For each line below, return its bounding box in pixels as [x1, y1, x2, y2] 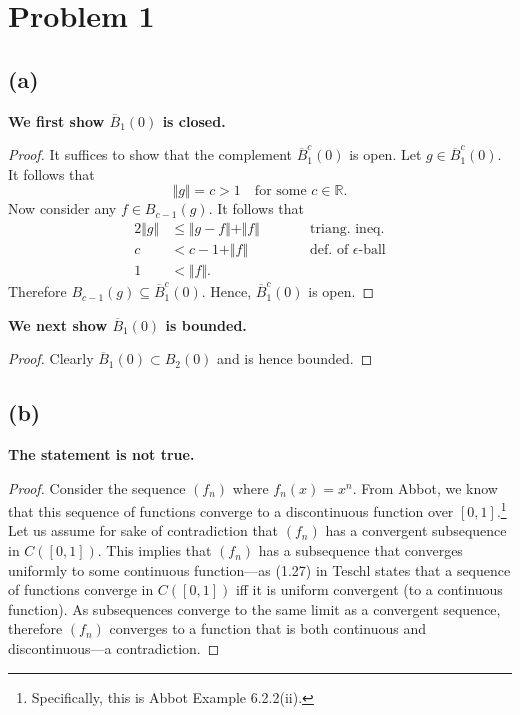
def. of [310, 243, 349, 257]
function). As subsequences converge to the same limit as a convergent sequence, [8, 598, 501, 619]
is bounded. [165, 314, 247, 335]
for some [254, 184, 307, 199]
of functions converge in [8, 579, 154, 600]
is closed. [162, 110, 226, 131]
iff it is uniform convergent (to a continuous [235, 579, 503, 600]
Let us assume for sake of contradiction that [8, 520, 279, 541]
